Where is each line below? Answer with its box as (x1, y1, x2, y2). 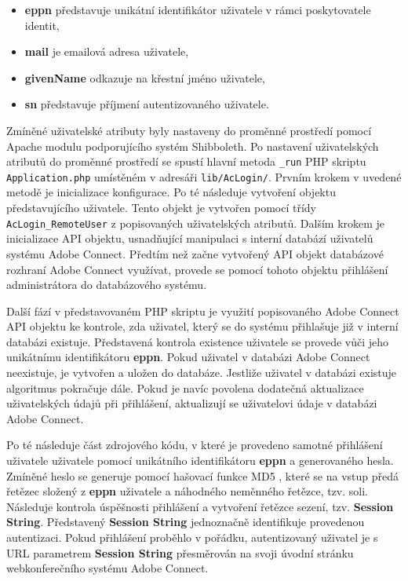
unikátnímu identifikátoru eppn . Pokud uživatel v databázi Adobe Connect (6, 349, 370, 365)
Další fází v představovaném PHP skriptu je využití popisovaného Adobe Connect (6, 302, 399, 319)
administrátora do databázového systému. (6, 276, 207, 293)
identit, (24, 16, 60, 33)
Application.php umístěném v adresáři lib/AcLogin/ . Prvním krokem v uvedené (6, 168, 402, 185)
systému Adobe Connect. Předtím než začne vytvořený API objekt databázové (6, 245, 384, 261)
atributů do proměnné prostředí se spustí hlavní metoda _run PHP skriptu (6, 153, 366, 170)
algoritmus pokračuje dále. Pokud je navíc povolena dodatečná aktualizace (6, 379, 364, 396)
